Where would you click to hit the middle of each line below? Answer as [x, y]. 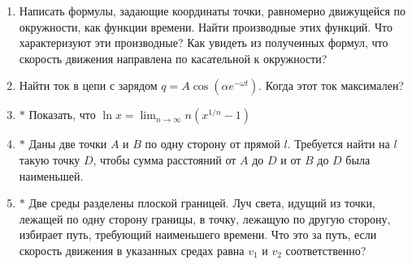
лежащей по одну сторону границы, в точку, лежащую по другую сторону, [205, 218]
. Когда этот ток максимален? [331, 85]
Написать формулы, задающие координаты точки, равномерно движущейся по [213, 11]
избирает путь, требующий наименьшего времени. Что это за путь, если [198, 234]
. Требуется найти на [338, 144]
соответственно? [326, 250]
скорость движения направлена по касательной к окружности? [173, 58]
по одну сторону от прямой [213, 144]
